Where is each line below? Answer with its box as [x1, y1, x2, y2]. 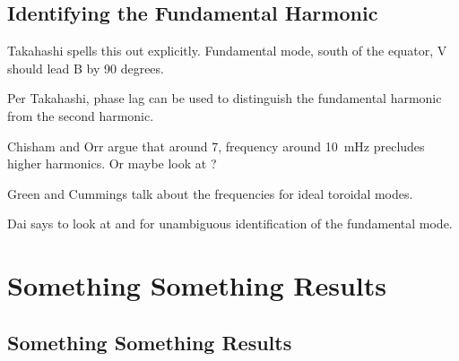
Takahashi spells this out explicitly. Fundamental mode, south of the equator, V [7, 41, 447, 60]
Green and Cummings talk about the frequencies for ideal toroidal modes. [7, 184, 413, 202]
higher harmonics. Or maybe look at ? [7, 154, 217, 173]
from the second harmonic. [7, 106, 154, 125]
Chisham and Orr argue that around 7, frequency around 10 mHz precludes [7, 136, 425, 155]
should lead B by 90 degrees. [7, 58, 164, 77]
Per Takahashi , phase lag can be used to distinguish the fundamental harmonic [7, 89, 442, 107]
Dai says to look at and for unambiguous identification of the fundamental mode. [7, 214, 453, 233]
